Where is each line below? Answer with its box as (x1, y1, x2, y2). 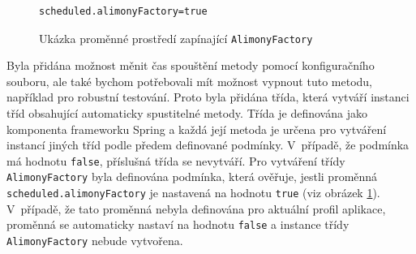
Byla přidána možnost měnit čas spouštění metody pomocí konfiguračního (6, 57, 375, 74)
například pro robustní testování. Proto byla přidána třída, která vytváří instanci (6, 88, 410, 105)
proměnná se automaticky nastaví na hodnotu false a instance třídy (6, 216, 350, 233)
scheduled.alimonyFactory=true (39, 6, 208, 17)
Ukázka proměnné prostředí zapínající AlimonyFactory (39, 29, 313, 46)
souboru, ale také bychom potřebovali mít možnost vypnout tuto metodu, (6, 72, 372, 89)
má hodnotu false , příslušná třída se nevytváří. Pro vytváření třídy (6, 152, 345, 169)
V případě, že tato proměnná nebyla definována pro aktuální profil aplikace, (6, 200, 386, 217)
